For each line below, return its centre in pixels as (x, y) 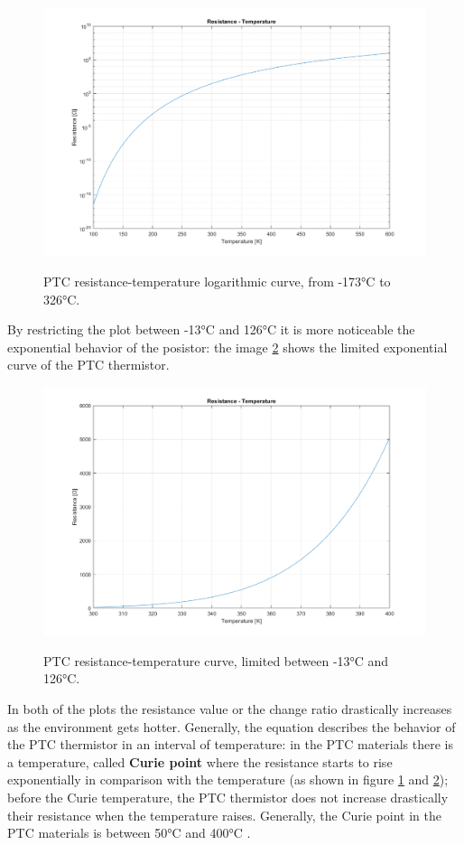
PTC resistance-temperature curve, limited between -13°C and (216, 660)
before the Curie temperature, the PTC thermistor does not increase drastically (228, 797)
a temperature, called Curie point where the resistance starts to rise (200, 761)
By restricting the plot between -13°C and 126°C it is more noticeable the (211, 329)
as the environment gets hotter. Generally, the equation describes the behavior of (232, 726)
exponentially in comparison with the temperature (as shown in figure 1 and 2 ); (228, 779)
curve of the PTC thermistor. (88, 365)
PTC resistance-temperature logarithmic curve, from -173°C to (217, 281)
